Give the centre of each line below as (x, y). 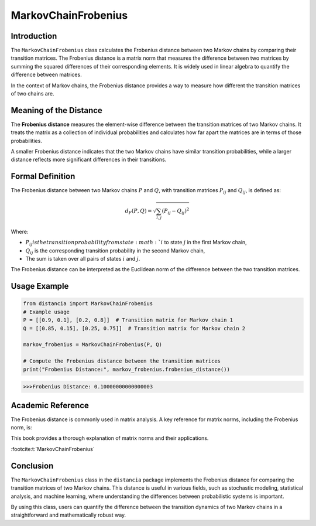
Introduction (34, 36)
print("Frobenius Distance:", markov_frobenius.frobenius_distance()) (127, 369)
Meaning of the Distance (56, 110)
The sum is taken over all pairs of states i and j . (83, 259)
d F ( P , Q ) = (138, 211)
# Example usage (47, 312)
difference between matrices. (46, 75)
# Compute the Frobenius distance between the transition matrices (122, 361)
